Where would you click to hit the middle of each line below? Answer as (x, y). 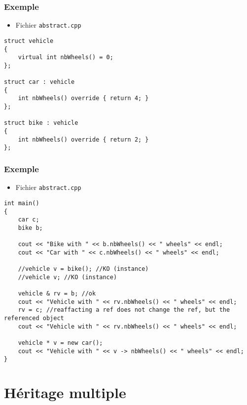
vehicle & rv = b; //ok (57, 294)
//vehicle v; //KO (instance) (68, 277)
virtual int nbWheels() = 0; (66, 57)
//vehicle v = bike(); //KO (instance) (83, 269)
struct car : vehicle (39, 82)
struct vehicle (29, 41)
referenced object (34, 318)
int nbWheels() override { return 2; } (83, 139)
